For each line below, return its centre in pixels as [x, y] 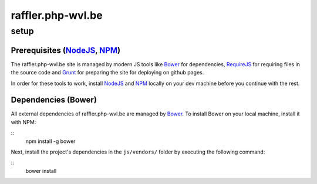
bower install [41, 171]
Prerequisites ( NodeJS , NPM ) [65, 50]
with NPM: [23, 122]
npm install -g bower [50, 141]
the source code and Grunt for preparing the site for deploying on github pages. [107, 73]
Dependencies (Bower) [54, 100]
